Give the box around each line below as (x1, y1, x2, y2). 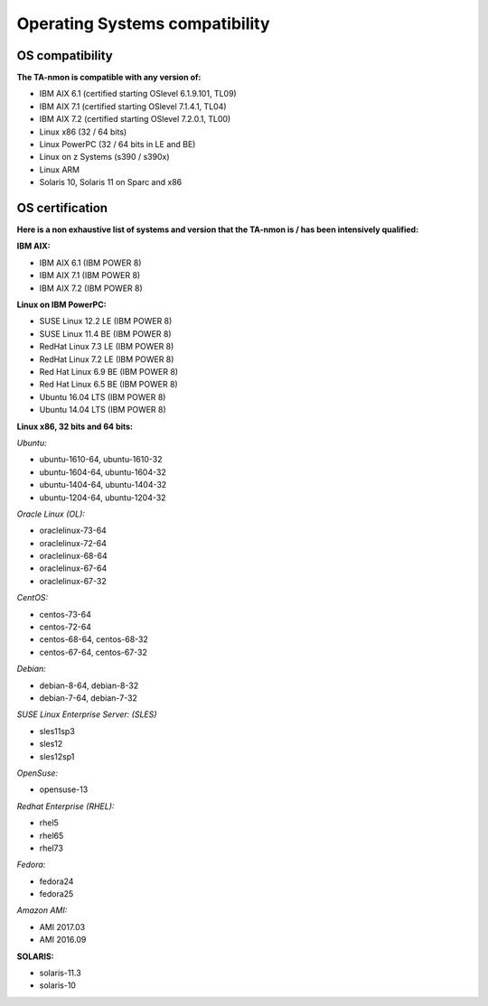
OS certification (16, 200, 108, 216)
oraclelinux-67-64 (39, 563, 108, 573)
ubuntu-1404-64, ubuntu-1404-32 (39, 480, 167, 490)
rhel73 (39, 843, 63, 853)
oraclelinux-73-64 (39, 525, 108, 536)
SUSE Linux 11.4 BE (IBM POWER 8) (39, 328, 172, 339)
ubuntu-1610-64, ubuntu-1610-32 (39, 454, 163, 465)
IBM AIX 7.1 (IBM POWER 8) (39, 270, 141, 281)
